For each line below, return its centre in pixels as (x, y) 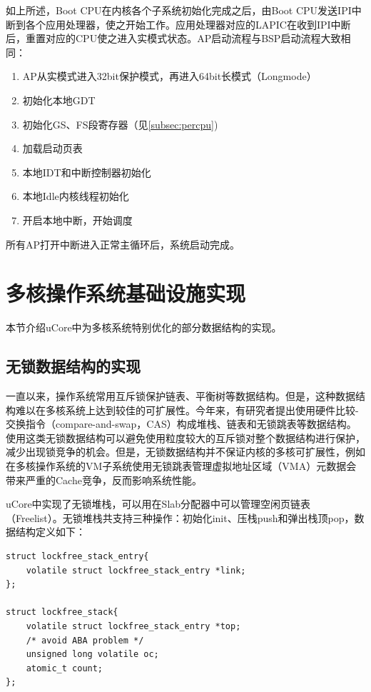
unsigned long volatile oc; (92, 655)
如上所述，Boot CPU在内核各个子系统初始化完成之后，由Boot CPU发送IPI (179, 10)
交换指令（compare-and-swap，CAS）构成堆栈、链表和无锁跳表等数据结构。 (181, 424)
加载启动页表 (52, 148)
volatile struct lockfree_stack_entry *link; (136, 570)
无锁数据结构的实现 (73, 366)
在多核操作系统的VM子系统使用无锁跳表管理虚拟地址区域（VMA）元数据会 (181, 466)
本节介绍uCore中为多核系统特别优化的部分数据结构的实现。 (144, 327)
